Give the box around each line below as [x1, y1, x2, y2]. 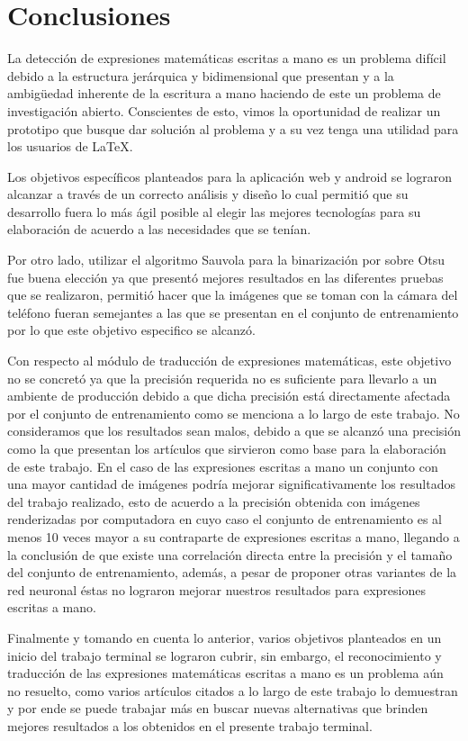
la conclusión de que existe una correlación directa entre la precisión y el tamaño [7, 545, 453, 564]
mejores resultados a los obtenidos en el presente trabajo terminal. [7, 716, 373, 735]
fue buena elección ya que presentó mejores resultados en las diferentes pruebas [7, 267, 444, 286]
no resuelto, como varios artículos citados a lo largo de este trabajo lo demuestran [7, 681, 458, 700]
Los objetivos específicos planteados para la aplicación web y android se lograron [7, 167, 452, 185]
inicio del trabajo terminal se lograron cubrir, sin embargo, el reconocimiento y [7, 646, 442, 664]
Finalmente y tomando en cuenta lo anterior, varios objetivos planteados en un [7, 628, 442, 646]
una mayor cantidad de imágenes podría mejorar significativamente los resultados [7, 474, 455, 493]
